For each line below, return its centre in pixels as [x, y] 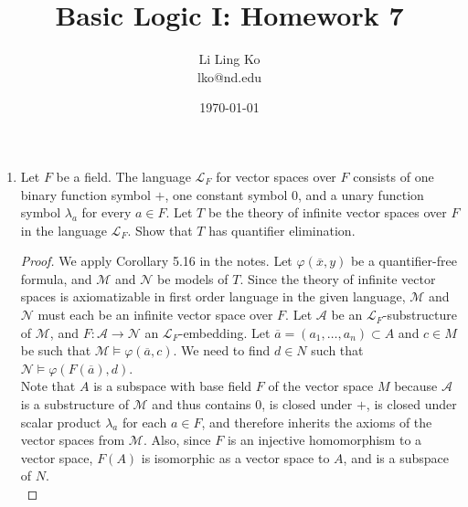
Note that [48, 386]
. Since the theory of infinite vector [338, 278]
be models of [193, 278]
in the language [64, 230]
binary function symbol [85, 194]
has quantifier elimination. [282, 230]
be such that [56, 350]
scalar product [61, 422]
